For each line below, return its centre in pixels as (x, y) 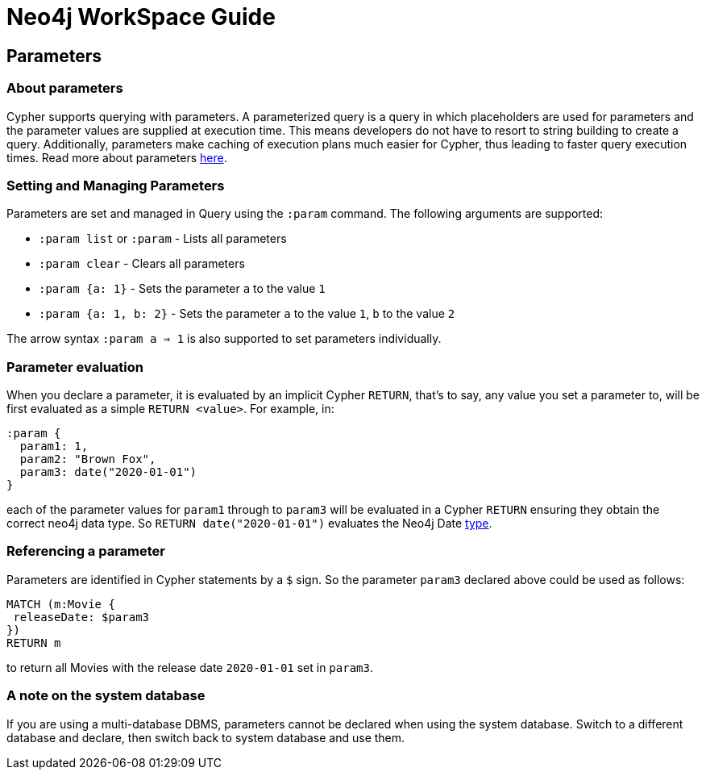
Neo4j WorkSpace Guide (141, 17)
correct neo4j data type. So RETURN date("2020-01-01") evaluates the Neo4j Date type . (249, 524)
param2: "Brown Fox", (88, 459)
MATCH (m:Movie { (61, 604)
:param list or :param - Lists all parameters (163, 239)
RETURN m (34, 642)
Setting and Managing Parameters (116, 185)
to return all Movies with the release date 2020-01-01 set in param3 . (190, 667)
